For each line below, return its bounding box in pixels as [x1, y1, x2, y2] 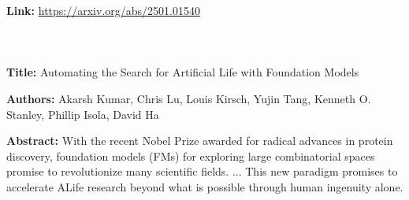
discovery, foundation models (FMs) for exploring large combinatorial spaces [6, 147, 375, 164]
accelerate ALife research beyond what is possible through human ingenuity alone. [6, 178, 403, 194]
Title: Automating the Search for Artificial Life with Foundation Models [6, 64, 359, 80]
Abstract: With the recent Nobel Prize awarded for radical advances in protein [6, 132, 393, 149]
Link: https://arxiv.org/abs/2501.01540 [6, 2, 200, 18]
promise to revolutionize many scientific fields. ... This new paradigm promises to [6, 163, 398, 180]
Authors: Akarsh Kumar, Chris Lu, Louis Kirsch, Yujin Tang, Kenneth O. [6, 90, 371, 106]
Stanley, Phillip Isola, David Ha [6, 106, 159, 122]
